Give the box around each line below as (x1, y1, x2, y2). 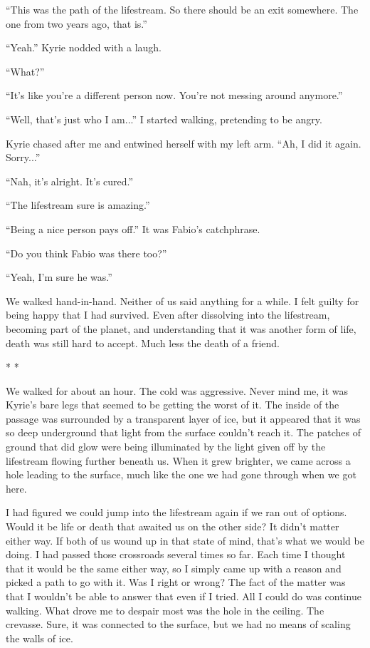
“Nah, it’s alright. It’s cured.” (6, 173, 134, 188)
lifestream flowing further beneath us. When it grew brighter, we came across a (6, 453, 351, 468)
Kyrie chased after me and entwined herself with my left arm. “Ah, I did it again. (6, 135, 361, 150)
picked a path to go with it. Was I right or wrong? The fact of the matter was (6, 575, 346, 590)
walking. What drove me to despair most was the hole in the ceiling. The (6, 602, 324, 617)
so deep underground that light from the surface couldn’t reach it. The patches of (6, 425, 361, 440)
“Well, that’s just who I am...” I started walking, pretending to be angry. (6, 111, 322, 126)
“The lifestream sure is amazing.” (6, 197, 150, 212)
